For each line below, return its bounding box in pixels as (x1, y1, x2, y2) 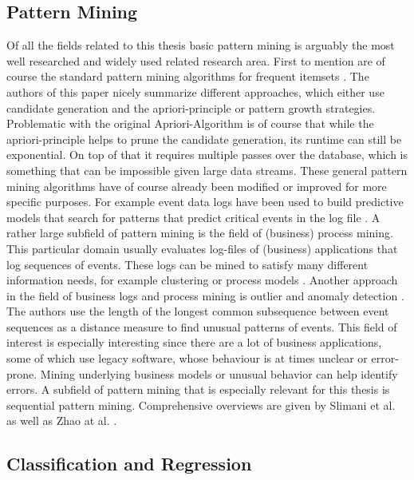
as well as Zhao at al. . (6, 412, 117, 429)
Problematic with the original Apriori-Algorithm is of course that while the (6, 115, 374, 132)
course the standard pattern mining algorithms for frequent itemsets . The (6, 68, 369, 85)
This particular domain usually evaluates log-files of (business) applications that (6, 240, 398, 256)
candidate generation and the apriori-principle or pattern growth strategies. (6, 99, 376, 116)
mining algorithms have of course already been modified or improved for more (6, 177, 387, 194)
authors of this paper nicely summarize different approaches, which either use (6, 83, 384, 100)
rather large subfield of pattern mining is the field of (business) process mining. (6, 224, 393, 241)
